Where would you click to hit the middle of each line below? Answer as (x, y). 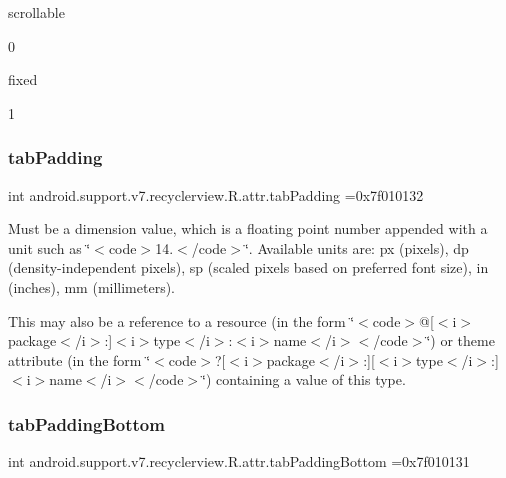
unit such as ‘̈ (49, 247)
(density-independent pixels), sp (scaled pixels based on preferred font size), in (248, 267)
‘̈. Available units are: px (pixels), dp (356, 247)
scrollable (36, 12)
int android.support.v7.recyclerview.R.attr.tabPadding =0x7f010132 (216, 194)
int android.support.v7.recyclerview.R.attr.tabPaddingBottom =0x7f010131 (239, 461)
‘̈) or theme (460, 340)
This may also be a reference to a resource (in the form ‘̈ (181, 320)
